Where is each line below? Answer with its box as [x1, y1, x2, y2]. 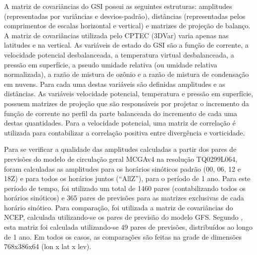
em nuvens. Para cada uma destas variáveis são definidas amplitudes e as [4, 78, 225, 89]
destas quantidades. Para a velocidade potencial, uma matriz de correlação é [4, 118, 236, 128]
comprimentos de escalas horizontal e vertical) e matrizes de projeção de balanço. [4, 20, 251, 31]
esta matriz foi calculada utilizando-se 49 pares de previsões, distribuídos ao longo [4, 222, 253, 232]
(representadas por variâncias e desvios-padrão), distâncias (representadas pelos [4, 10, 246, 21]
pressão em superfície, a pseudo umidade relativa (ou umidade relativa [4, 59, 217, 69]
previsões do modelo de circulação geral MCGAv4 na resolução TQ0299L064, [4, 153, 238, 164]
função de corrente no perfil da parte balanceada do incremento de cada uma [4, 108, 237, 118]
